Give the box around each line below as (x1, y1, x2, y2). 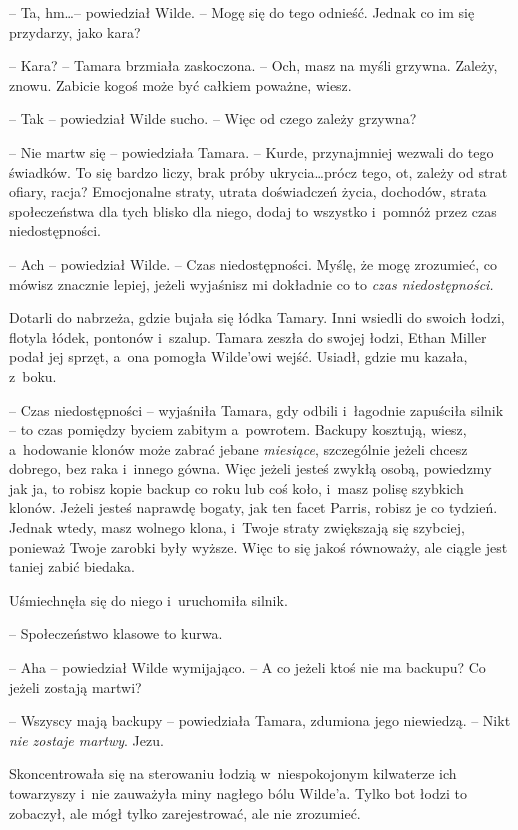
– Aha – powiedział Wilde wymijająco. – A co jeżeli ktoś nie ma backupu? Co (9, 657, 486, 678)
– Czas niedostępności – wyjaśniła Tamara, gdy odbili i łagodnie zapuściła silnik (9, 399, 504, 420)
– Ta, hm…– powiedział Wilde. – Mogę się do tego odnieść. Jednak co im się (9, 2, 475, 22)
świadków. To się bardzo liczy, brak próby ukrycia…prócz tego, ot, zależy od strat (9, 161, 508, 182)
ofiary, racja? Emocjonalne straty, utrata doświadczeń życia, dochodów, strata (9, 181, 487, 202)
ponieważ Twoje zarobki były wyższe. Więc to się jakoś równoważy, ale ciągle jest (9, 536, 508, 557)
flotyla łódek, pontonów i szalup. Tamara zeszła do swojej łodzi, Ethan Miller (9, 326, 487, 347)
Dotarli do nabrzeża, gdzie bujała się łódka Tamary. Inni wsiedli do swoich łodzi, (9, 307, 505, 328)
